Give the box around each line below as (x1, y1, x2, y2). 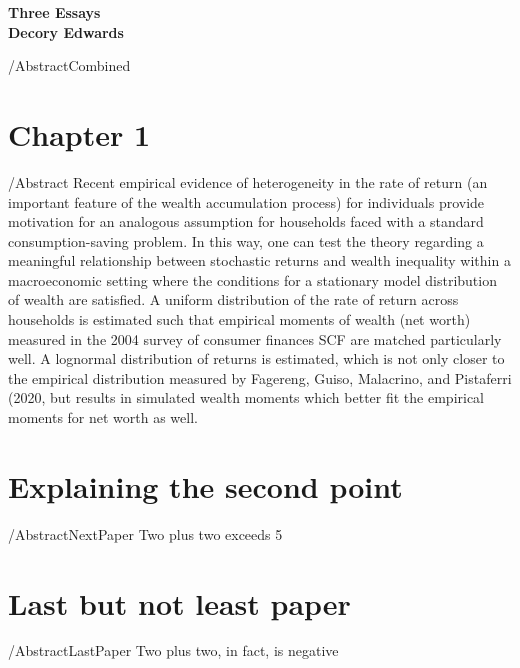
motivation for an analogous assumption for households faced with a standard (8, 211, 484, 232)
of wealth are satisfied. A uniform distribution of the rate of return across (8, 289, 459, 310)
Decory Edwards (8, 21, 124, 42)
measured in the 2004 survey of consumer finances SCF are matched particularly (8, 328, 502, 349)
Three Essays (8, 2, 101, 22)
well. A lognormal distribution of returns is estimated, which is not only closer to (8, 348, 505, 369)
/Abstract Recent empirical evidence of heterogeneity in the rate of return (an (8, 171, 488, 192)
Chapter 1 (8, 113, 151, 154)
